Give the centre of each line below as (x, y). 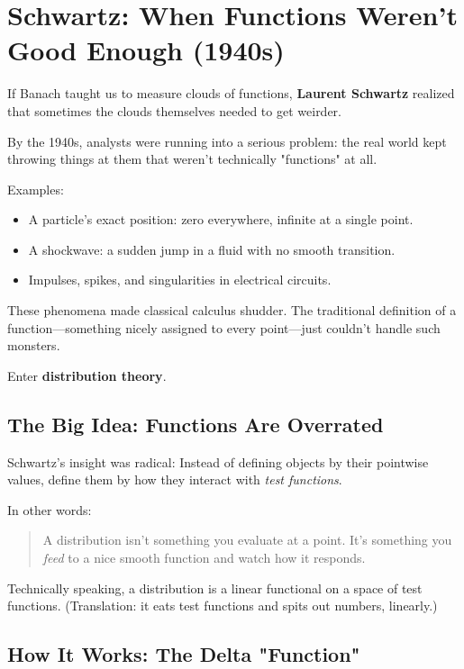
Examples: (36, 189)
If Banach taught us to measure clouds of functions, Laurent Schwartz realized (231, 93)
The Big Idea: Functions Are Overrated (196, 424)
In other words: (50, 509)
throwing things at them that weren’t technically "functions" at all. (192, 159)
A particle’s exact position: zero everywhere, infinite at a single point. (221, 219)
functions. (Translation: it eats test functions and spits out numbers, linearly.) (223, 606)
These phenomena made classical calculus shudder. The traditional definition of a (232, 310)
